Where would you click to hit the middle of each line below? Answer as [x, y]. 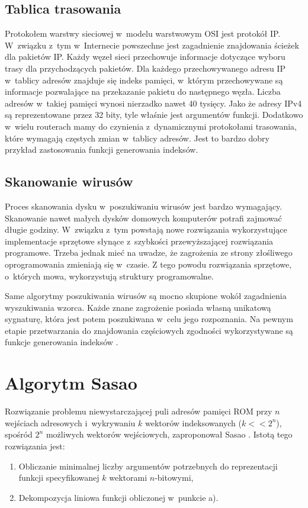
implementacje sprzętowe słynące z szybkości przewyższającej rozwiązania [139, 241]
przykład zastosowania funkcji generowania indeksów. [102, 149]
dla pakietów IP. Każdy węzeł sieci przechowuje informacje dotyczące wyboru [145, 57]
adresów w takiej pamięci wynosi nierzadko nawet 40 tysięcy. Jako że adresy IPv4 [153, 103]
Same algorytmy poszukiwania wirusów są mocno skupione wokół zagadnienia [146, 296]
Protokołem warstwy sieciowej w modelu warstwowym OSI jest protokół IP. [143, 33]
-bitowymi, [174, 478]
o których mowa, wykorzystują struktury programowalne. [109, 276]
